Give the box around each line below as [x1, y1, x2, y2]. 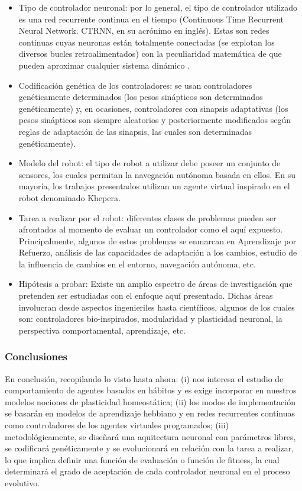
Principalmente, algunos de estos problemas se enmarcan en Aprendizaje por [18, 234, 297, 247]
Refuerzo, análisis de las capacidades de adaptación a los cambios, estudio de [18, 246, 297, 259]
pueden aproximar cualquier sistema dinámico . [18, 59, 190, 71]
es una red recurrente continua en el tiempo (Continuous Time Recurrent [18, 12, 284, 25]
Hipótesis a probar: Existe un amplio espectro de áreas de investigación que [18, 277, 293, 290]
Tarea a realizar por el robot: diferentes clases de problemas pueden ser [18, 211, 277, 224]
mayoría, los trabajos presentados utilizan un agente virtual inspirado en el [18, 180, 290, 192]
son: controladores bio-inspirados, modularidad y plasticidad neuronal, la [18, 312, 282, 325]
